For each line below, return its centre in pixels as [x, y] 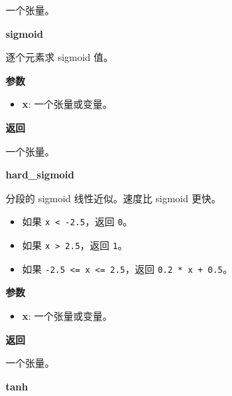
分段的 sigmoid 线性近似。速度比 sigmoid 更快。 [114, 198]
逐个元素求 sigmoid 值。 [60, 57]
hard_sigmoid [40, 175]
